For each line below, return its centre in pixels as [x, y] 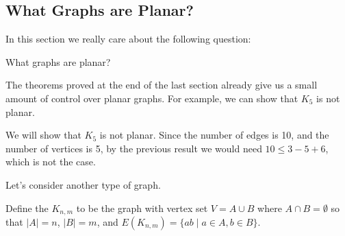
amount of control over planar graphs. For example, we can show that [152, 98]
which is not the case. [51, 162]
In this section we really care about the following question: [128, 39]
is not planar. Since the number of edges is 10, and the [214, 135]
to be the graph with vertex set [142, 208]
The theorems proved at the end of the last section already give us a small [162, 85]
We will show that [43, 135]
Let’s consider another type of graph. [83, 184]
